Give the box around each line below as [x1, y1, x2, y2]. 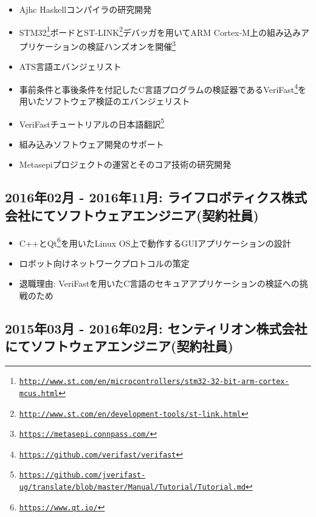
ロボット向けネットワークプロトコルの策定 [19, 256, 190, 269]
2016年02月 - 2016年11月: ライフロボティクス [5, 188, 281, 207]
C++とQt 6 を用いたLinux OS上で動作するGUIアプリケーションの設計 [19, 235, 291, 249]
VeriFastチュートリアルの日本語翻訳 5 [19, 115, 165, 130]
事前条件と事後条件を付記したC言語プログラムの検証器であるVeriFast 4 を [19, 81, 307, 95]
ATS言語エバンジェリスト [19, 60, 122, 73]
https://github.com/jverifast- [19, 471, 146, 480]
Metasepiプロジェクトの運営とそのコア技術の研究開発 [19, 158, 232, 171]
